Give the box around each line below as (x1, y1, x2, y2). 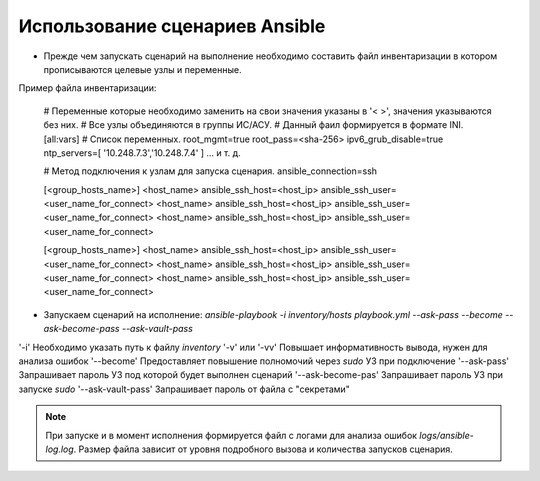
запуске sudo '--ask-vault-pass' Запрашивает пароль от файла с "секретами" (18, 383, 350, 395)
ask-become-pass (43, 323, 120, 335)
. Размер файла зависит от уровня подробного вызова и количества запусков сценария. (73, 443, 454, 455)
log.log (45, 443, 74, 455)
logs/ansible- (419, 429, 475, 441)
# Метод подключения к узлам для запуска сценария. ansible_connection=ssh (43, 165, 378, 177)
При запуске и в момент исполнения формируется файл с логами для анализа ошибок (45, 429, 418, 441)
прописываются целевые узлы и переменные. (43, 63, 242, 75)
